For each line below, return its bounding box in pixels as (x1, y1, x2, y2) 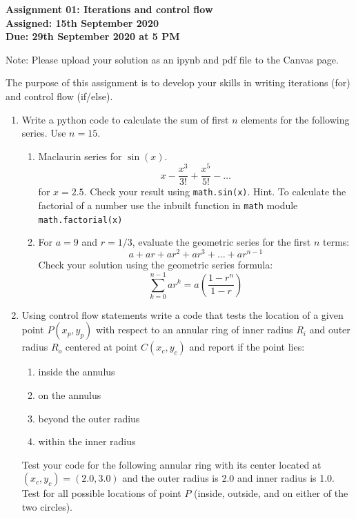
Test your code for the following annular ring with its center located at (21, 457, 322, 471)
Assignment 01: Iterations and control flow (6, 2, 213, 16)
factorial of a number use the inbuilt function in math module (38, 198, 298, 213)
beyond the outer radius (38, 411, 140, 425)
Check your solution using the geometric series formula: (38, 257, 273, 272)
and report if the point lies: (189, 340, 305, 354)
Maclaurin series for (38, 148, 122, 163)
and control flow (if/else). (6, 88, 113, 103)
